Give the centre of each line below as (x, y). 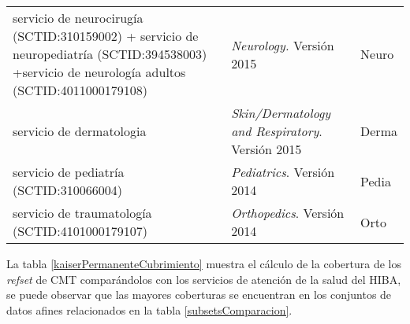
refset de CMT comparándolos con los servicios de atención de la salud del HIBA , (204, 279)
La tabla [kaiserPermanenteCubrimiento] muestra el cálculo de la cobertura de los (204, 263)
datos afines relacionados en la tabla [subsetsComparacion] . (149, 309)
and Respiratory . (277, 131)
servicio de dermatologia (80, 131)
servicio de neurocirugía (78, 18)
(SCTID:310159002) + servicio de (106, 36)
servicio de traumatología (82, 213)
